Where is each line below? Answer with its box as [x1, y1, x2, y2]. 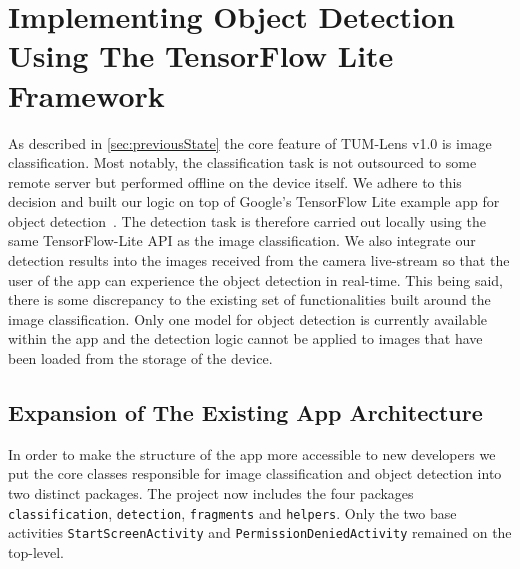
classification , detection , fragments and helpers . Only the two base [8, 502, 457, 523]
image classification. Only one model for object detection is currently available [8, 308, 488, 329]
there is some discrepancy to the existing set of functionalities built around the [8, 289, 491, 310]
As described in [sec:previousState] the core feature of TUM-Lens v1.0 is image [8, 132, 492, 153]
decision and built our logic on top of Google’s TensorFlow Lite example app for [8, 191, 500, 212]
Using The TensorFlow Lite [8, 35, 394, 76]
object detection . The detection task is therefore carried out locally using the [8, 210, 486, 231]
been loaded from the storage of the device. [8, 348, 273, 369]
